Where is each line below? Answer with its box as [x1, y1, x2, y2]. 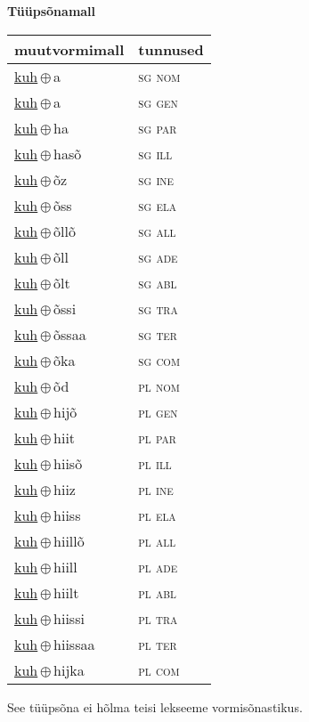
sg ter [138, 323, 177, 345]
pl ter [138, 633, 177, 654]
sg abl [138, 272, 177, 293]
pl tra [138, 607, 178, 629]
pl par [138, 426, 176, 448]
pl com [138, 659, 180, 680]
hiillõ [53, 530, 85, 551]
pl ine [138, 478, 174, 499]
